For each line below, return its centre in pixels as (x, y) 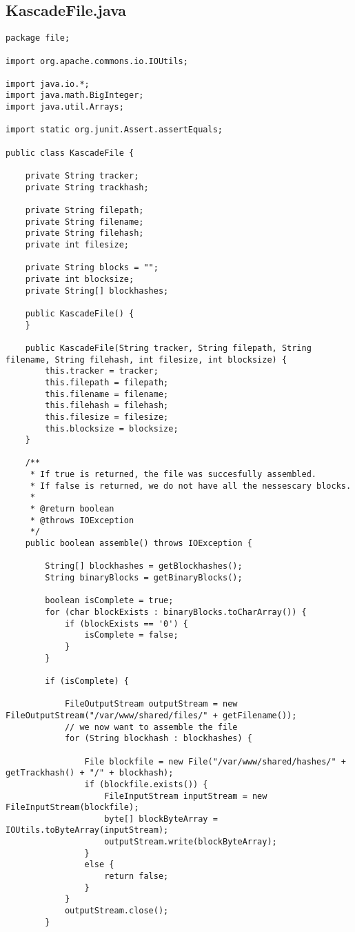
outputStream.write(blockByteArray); (191, 842)
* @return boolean (72, 509)
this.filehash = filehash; (107, 406)
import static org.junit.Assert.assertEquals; (114, 130)
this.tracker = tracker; (102, 371)
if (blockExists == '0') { (126, 624)
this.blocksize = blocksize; (112, 428)
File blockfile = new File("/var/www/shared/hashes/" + (215, 761)
